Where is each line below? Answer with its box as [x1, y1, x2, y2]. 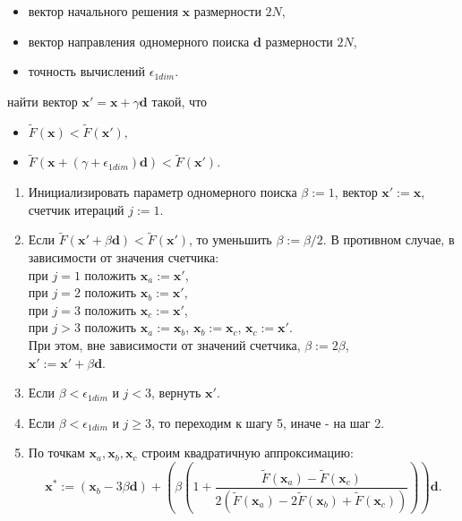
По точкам [28, 443, 85, 462]
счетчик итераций [28, 200, 124, 218]
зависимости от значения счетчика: [28, 248, 219, 266]
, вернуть [151, 383, 201, 402]
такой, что [151, 91, 208, 110]
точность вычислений [28, 62, 146, 81]
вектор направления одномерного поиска [28, 31, 250, 50]
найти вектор [7, 91, 78, 110]
